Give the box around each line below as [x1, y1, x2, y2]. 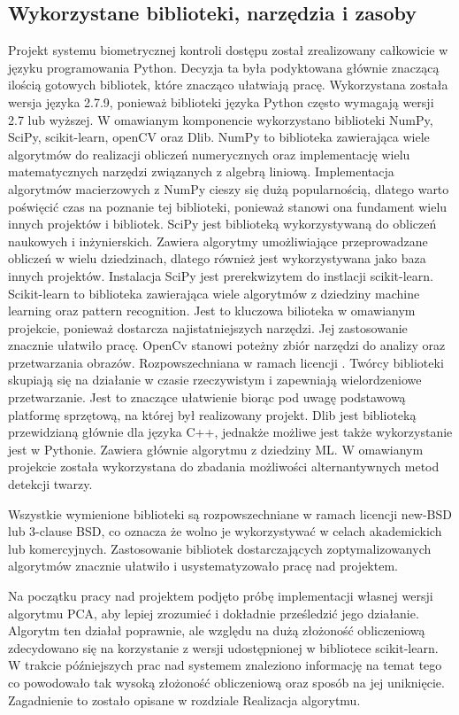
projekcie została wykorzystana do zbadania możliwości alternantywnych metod [8, 457, 440, 476]
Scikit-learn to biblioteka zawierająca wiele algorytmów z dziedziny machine [8, 284, 420, 302]
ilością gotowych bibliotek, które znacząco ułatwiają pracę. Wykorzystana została [8, 75, 448, 94]
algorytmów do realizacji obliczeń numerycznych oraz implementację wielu [8, 144, 410, 163]
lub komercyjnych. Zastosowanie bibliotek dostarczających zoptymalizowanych [8, 539, 432, 557]
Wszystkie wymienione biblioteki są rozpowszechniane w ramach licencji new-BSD [8, 504, 453, 523]
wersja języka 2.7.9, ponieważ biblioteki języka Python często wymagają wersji [8, 92, 434, 111]
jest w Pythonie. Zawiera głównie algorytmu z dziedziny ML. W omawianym [8, 439, 424, 458]
